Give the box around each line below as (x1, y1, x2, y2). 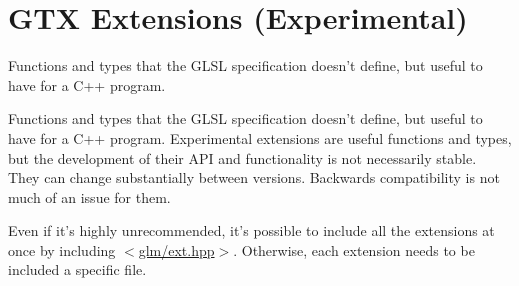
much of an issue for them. (8, 186, 171, 207)
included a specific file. (8, 259, 147, 280)
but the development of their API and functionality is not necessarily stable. (8, 147, 477, 168)
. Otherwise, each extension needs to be (233, 239, 475, 260)
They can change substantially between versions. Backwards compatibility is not (8, 167, 500, 188)
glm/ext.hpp (138, 239, 215, 260)
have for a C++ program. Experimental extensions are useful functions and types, (8, 127, 512, 148)
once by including (8, 239, 116, 260)
